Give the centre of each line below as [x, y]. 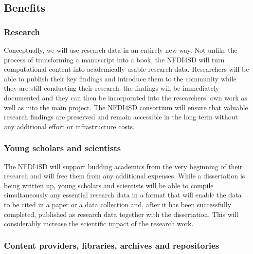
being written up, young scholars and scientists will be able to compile [109, 185]
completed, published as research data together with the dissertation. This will [121, 214]
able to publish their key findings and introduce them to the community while [120, 78]
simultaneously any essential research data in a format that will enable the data [123, 195]
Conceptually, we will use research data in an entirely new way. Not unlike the [121, 50]
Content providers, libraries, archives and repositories [112, 245]
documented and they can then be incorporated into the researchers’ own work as [126, 97]
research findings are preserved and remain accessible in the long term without [121, 117]
